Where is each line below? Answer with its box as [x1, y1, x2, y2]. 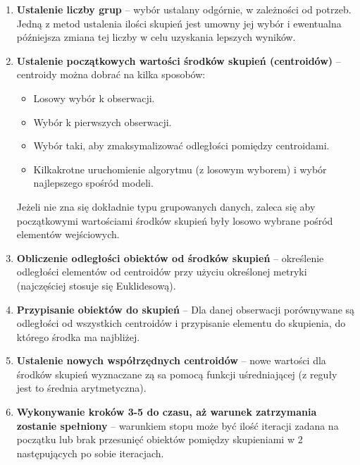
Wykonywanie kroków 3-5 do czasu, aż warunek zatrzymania [16, 404, 317, 419]
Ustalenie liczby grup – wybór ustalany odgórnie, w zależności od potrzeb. [16, 2, 352, 16]
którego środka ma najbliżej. [16, 329, 140, 344]
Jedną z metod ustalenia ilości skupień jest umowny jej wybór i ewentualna [16, 15, 342, 30]
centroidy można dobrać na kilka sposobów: [16, 67, 206, 82]
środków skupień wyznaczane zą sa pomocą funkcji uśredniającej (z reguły [16, 366, 337, 381]
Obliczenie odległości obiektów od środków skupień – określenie [16, 250, 324, 265]
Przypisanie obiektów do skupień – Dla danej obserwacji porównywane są [16, 302, 355, 316]
